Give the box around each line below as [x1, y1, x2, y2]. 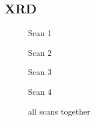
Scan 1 [28, 27, 52, 39]
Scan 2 [28, 46, 52, 58]
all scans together [28, 105, 90, 117]
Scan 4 [28, 85, 52, 97]
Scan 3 [28, 66, 52, 78]
